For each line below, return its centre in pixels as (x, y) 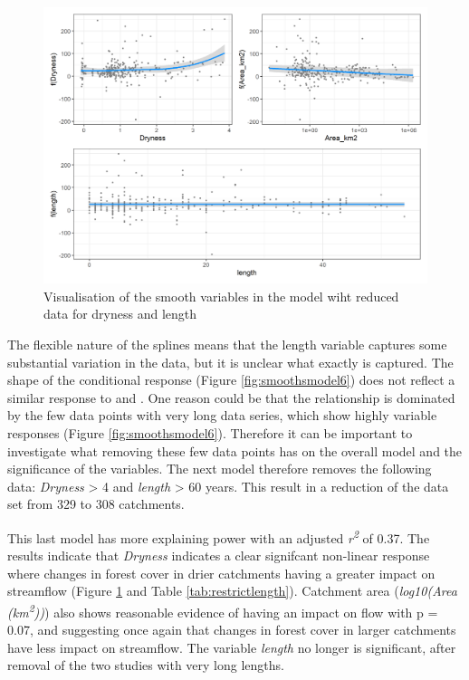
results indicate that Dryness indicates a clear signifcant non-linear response (219, 555)
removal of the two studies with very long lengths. (146, 665)
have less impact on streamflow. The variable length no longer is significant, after (232, 647)
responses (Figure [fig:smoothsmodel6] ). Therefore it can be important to (210, 432)
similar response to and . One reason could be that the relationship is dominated (231, 397)
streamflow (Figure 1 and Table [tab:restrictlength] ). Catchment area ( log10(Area (232, 591)
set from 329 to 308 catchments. (96, 504)
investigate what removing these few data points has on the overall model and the (235, 450)
